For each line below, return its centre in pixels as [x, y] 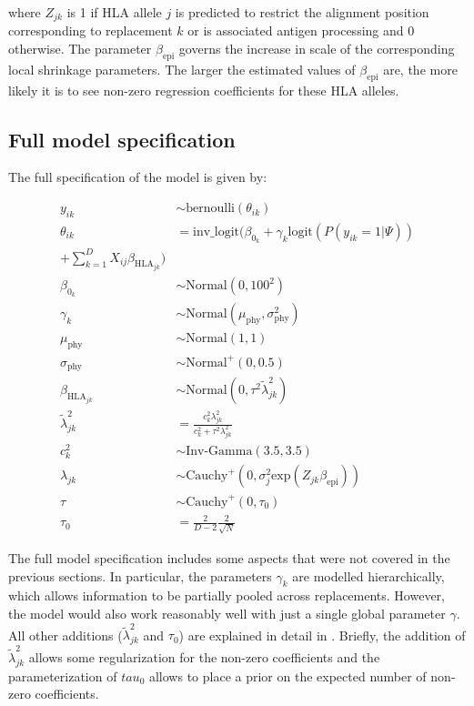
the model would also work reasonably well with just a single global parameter [227, 614]
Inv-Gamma [219, 452]
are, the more [420, 69]
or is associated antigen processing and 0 [301, 30]
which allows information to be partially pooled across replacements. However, [227, 595]
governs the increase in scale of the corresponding [317, 49]
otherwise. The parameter [80, 49]
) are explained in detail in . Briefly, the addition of [322, 635]
